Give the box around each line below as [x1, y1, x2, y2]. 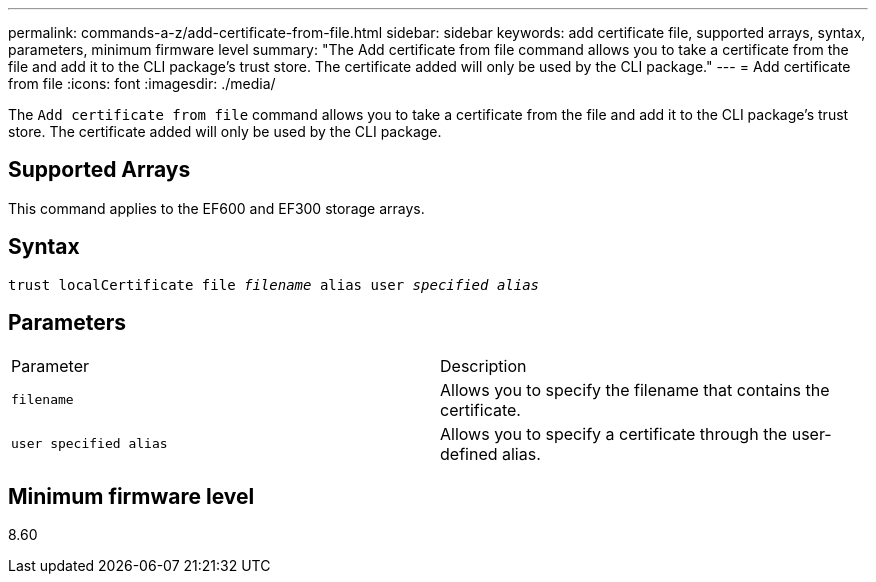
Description [440, 355, 527, 376]
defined [440, 443, 498, 464]
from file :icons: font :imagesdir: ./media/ [8, 75, 276, 92]
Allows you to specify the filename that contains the [440, 379, 830, 400]
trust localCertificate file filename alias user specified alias [8, 276, 540, 293]
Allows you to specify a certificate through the [440, 423, 788, 444]
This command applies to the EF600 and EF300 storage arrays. [8, 199, 425, 217]
